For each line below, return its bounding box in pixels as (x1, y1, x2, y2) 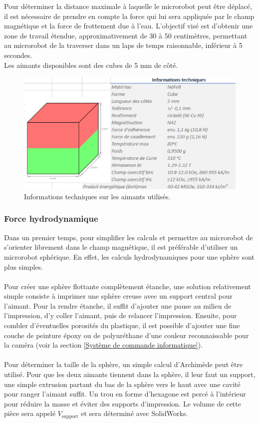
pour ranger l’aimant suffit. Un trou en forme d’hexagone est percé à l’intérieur (4, 389, 246, 399)
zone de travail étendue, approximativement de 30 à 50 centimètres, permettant (4, 30, 248, 40)
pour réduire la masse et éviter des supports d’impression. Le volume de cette (4, 398, 241, 409)
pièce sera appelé (4, 408, 56, 419)
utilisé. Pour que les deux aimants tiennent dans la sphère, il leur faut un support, (4, 369, 256, 380)
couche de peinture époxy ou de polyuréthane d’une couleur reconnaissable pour (4, 330, 249, 340)
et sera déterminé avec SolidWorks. (81, 408, 188, 419)
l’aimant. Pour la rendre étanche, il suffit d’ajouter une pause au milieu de (4, 300, 232, 311)
